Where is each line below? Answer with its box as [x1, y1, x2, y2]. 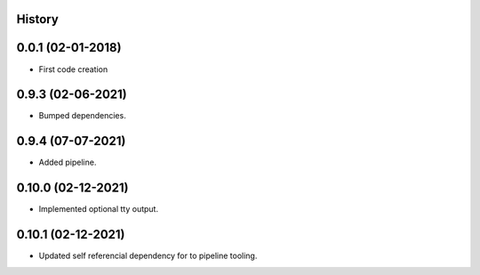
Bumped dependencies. [38, 110, 126, 121]
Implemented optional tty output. [38, 204, 159, 214]
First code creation [38, 63, 108, 75]
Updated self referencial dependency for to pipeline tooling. [38, 250, 258, 262]
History [16, 12, 60, 27]
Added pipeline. [38, 157, 97, 168]
